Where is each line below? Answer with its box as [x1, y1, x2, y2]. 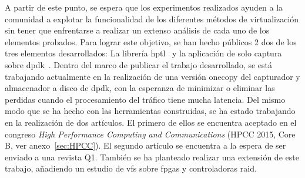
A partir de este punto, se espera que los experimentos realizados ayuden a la [5, 1, 283, 13]
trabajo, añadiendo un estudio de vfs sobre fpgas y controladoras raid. [5, 162, 257, 174]
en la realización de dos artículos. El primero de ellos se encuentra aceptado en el [5, 116, 297, 128]
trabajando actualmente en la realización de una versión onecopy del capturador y [5, 70, 300, 82]
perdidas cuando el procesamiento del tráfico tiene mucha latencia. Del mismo [5, 93, 286, 105]
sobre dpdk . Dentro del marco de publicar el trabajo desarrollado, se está [5, 58, 273, 70]
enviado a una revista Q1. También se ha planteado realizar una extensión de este [5, 150, 299, 163]
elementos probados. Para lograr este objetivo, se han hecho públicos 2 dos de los [5, 35, 297, 48]
